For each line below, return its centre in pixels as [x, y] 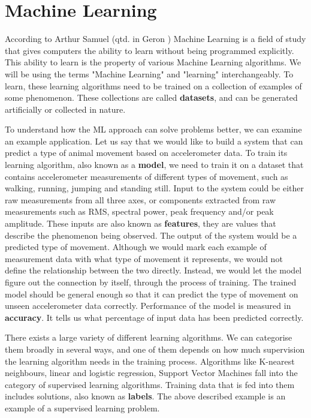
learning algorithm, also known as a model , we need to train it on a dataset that [154, 165]
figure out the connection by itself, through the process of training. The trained [151, 282]
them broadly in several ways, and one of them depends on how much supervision [155, 349]
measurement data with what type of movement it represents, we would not [144, 258]
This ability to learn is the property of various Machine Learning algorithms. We [153, 62]
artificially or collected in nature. [65, 109]
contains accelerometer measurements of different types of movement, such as [147, 176]
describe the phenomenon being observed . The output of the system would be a [151, 235]
